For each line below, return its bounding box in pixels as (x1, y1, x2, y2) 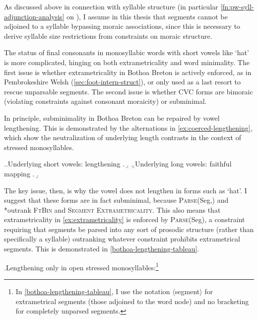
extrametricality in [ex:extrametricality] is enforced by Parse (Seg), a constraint (4, 214, 245, 225)
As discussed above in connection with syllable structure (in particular (4, 1, 218, 11)
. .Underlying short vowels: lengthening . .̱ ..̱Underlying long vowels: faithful (4, 159, 232, 169)
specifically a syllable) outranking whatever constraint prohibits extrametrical (4, 234, 240, 244)
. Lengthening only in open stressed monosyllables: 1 (4, 260, 159, 272)
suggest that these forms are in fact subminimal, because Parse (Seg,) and (4, 195, 229, 205)
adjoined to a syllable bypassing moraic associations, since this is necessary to (4, 21, 241, 31)
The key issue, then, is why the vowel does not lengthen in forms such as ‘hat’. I (4, 185, 247, 195)
